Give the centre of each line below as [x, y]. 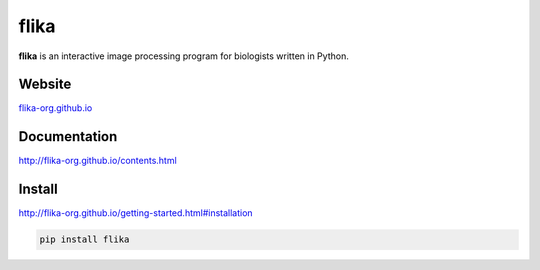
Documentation [68, 136]
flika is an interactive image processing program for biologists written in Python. [183, 56]
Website [45, 84]
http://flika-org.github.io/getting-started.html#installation [136, 213]
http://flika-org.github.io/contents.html [97, 161]
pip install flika [84, 239]
